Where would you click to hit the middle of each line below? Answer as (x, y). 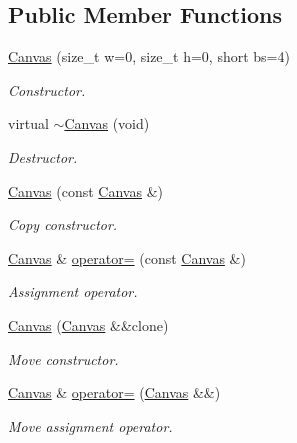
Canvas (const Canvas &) (85, 190)
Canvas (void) (107, 123)
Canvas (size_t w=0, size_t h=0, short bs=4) (149, 56)
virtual (28, 123)
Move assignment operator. (90, 425)
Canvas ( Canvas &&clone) (88, 324)
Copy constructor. (63, 224)
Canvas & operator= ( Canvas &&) (114, 392)
